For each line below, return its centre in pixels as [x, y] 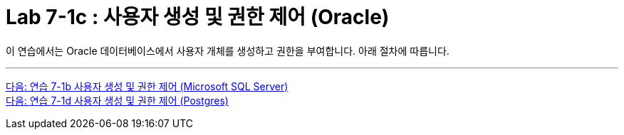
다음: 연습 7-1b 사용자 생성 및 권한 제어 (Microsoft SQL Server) [147, 86]
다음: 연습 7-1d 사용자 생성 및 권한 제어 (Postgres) [117, 100]
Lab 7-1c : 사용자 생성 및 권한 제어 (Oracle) [198, 17]
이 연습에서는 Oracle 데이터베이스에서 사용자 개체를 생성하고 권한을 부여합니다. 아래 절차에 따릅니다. [228, 50]
